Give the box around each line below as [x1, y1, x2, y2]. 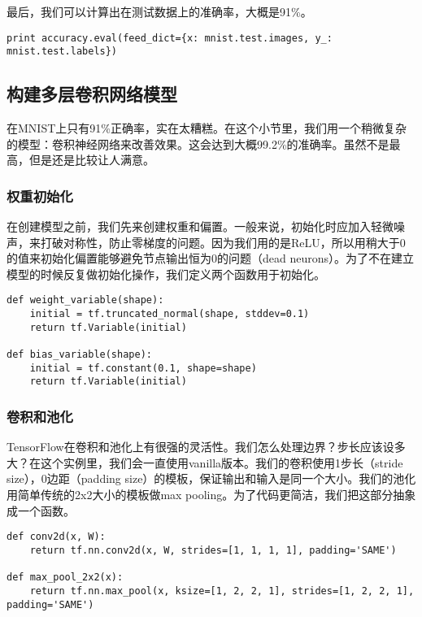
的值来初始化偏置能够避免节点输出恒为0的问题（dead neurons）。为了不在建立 [7, 250, 415, 267]
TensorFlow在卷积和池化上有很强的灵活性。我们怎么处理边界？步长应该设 [7, 438, 394, 455]
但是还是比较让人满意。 [28, 151, 154, 168]
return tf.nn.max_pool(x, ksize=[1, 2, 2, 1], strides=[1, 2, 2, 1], [29, 584, 415, 597]
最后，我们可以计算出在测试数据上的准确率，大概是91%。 [7, 3, 312, 20]
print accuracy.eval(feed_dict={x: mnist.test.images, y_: [7, 32, 333, 44]
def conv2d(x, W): [7, 531, 106, 543]
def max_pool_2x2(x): [7, 571, 124, 584]
